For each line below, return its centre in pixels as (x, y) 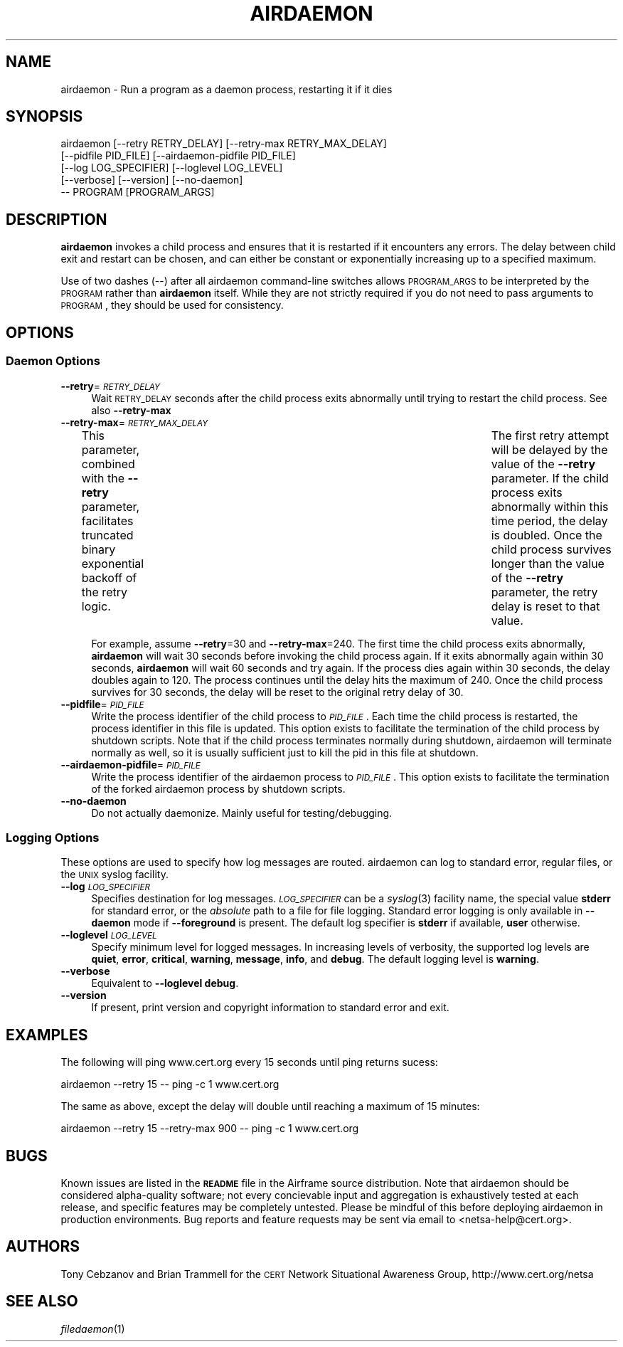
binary (98, 549)
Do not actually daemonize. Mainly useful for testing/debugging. (242, 813)
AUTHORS (43, 1247)
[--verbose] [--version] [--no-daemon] (152, 180)
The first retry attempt (550, 435)
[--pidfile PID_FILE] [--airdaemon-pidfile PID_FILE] (178, 156)
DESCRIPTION (57, 219)
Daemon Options (53, 361)
